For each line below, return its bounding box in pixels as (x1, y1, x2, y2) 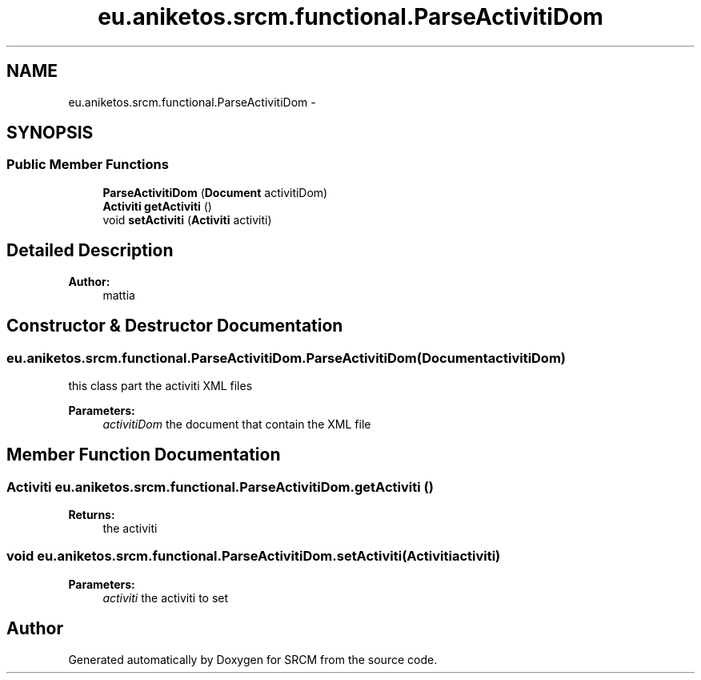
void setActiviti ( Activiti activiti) (102, 212, 272, 227)
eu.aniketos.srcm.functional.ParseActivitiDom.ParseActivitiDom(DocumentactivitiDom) (6, 349, 567, 366)
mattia (102, 288, 135, 302)
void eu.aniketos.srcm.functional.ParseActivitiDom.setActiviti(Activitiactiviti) (6, 548, 501, 565)
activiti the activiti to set (102, 590, 229, 605)
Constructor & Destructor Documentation (6, 316, 343, 336)
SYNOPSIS (6, 123, 94, 143)
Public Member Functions (6, 156, 169, 173)
